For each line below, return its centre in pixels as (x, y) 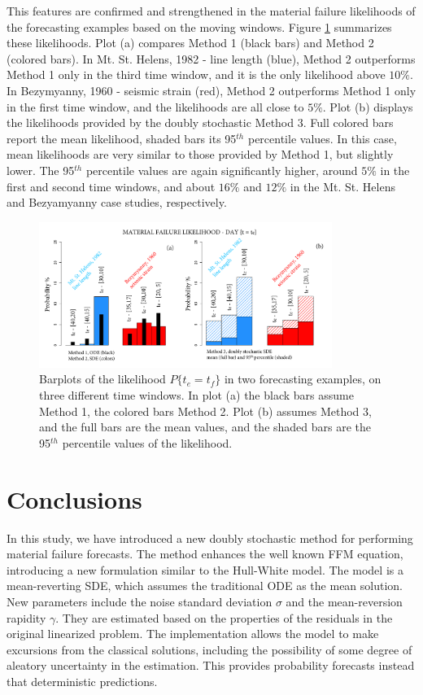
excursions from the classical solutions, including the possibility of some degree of (209, 649)
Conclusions (74, 498)
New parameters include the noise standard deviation (140, 601)
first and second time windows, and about (111, 186)
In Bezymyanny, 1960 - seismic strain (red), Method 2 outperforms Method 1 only (211, 90)
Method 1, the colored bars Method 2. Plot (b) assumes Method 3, (205, 411)
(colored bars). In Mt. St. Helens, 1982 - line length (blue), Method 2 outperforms (211, 58)
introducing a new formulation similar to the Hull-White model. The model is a (205, 569)
